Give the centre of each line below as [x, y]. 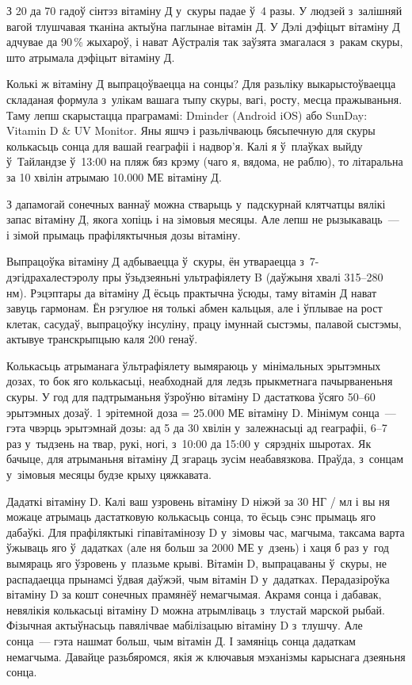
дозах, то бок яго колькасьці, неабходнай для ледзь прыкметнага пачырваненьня [200, 381]
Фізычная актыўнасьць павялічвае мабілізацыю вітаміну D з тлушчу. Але [185, 625]
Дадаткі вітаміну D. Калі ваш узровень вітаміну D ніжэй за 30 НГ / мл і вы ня [198, 501]
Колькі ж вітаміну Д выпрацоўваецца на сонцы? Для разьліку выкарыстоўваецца [201, 84]
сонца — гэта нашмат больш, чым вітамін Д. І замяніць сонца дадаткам [181, 640]
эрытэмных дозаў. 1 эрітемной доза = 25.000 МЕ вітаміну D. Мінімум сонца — [201, 412]
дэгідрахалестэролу [53, 276]
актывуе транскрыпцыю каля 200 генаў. [102, 339]
